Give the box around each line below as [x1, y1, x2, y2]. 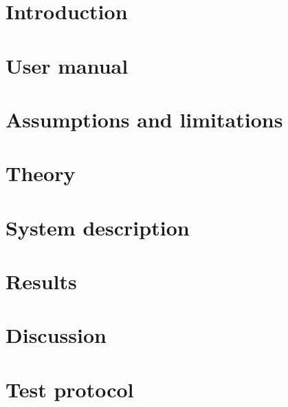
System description [5, 213, 190, 241]
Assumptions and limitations [5, 105, 283, 133]
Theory [5, 159, 76, 187]
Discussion [5, 321, 107, 349]
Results [5, 267, 77, 295]
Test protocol [5, 375, 134, 403]
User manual [5, 51, 129, 79]
